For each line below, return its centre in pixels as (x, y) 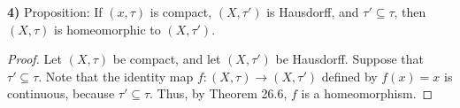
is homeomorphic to (107, 29)
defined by (349, 76)
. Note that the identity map (116, 76)
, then (410, 12)
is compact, (181, 12)
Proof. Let (34, 59)
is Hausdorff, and (313, 12)
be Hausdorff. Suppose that (349, 59)
